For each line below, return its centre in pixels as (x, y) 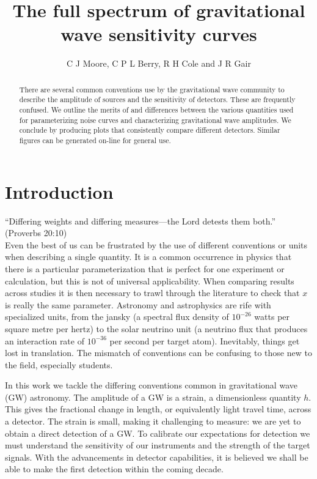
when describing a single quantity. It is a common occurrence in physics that (148, 257)
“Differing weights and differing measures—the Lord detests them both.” (140, 221)
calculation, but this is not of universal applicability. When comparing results (150, 280)
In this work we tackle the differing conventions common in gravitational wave (151, 385)
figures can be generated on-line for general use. (95, 140)
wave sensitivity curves (159, 34)
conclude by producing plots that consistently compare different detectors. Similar (150, 130)
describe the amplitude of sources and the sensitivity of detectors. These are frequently (157, 99)
